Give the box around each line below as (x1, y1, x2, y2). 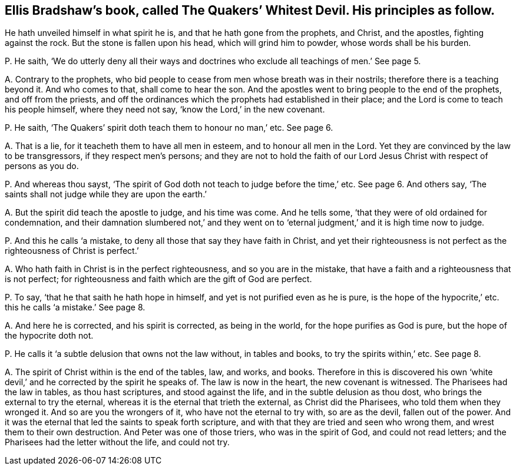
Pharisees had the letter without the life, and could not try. (5, 437, 230, 448)
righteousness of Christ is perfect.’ (5, 246, 139, 256)
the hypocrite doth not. (5, 330, 94, 341)
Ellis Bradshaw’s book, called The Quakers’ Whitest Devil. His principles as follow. (5, 3, 495, 18)
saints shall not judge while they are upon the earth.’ (5, 189, 207, 200)
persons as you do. (5, 161, 79, 171)
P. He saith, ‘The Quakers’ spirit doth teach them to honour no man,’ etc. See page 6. (5, 123, 333, 133)
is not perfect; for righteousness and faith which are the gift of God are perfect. (5, 274, 312, 284)
